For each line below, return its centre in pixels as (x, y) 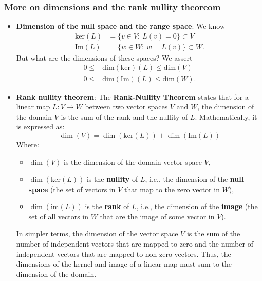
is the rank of (107, 206)
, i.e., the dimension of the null (194, 179)
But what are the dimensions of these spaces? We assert (104, 57)
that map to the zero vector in (172, 189)
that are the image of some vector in (157, 216)
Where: (27, 144)
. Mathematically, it (226, 116)
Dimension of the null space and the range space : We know (121, 26)
